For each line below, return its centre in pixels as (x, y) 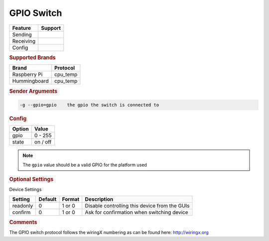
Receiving (24, 41)
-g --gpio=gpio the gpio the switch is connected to (89, 105)
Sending (22, 34)
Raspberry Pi (27, 75)
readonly (23, 206)
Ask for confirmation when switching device (137, 212)
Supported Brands (32, 57)
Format (71, 199)
